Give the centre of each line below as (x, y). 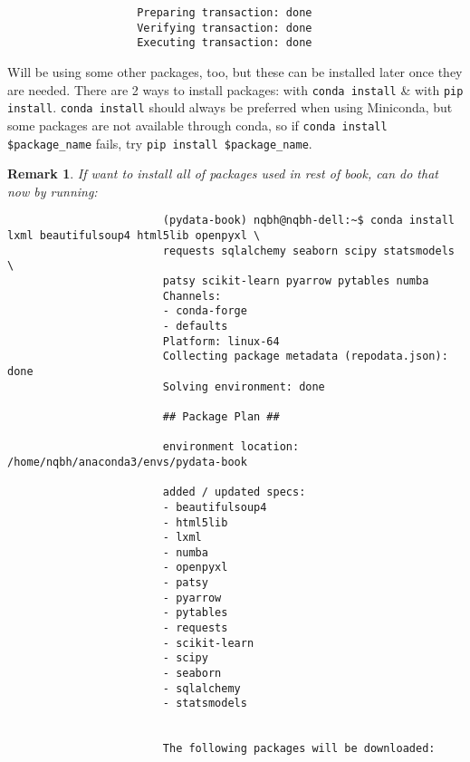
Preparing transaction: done (225, 13)
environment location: (231, 447)
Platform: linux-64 (221, 341)
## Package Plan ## (221, 416)
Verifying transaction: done (225, 28)
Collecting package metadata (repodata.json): (305, 357)
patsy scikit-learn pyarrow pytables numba (296, 281)
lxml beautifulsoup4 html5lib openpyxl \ (134, 236)
